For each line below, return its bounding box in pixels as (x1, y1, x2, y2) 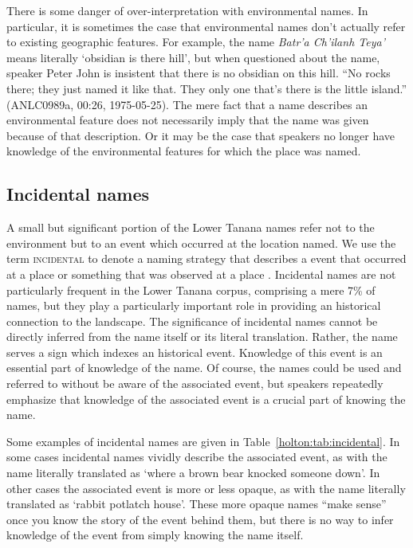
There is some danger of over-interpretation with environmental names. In (6, 2, 368, 18)
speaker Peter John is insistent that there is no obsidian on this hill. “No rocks (6, 65, 391, 81)
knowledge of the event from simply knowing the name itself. (6, 526, 304, 543)
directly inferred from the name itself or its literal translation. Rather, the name (6, 328, 398, 345)
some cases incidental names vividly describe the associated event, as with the (6, 448, 387, 465)
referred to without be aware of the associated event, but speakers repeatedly (6, 375, 383, 392)
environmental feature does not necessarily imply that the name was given (6, 112, 369, 128)
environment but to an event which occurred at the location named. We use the (6, 234, 396, 251)
